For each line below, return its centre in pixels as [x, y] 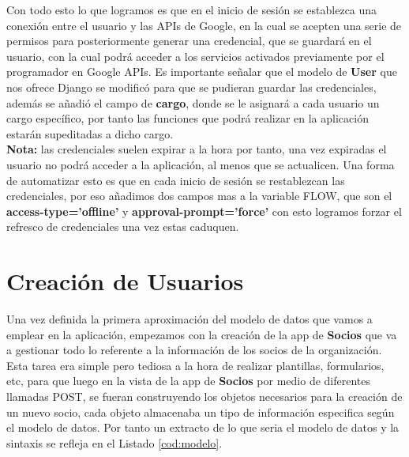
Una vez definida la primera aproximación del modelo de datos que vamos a [189, 319]
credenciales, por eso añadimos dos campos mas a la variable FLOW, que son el [199, 196]
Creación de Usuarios [125, 281]
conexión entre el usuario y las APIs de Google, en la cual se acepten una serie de [204, 25]
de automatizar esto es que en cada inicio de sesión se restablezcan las [176, 180]
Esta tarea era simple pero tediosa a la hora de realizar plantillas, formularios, [195, 365]
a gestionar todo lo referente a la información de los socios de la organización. [194, 350]
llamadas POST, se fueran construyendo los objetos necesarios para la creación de [204, 396]
